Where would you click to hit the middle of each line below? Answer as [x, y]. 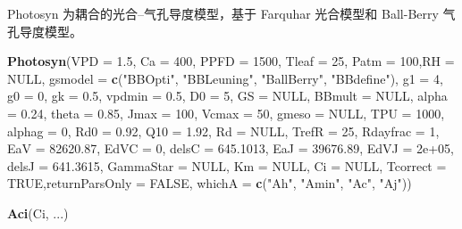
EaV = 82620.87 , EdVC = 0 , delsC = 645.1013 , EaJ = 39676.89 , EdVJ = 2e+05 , [231, 148]
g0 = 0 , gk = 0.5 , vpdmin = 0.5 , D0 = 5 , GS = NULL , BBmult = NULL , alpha [227, 96]
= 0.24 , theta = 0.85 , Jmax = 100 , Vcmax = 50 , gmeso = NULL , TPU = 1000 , [226, 113]
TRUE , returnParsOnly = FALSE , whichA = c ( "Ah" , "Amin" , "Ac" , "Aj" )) [210, 183]
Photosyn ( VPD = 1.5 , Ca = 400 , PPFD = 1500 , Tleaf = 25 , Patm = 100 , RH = [231, 61]
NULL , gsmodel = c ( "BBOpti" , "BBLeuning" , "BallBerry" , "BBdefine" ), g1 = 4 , [225, 78]
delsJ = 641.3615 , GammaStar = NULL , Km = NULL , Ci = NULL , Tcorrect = [227, 165]
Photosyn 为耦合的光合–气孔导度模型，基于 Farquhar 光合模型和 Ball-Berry [223, 13]
